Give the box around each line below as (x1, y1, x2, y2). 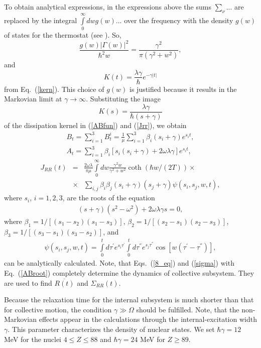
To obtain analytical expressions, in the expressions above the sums (4, 2, 211, 12)
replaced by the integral (4, 15, 77, 25)
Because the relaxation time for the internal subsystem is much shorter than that (4, 294, 254, 305)
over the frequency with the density (124, 15, 233, 25)
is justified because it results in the (129, 83, 237, 94)
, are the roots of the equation (62, 192, 155, 203)
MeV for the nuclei (4, 333, 61, 344)
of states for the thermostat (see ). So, (4, 29, 121, 40)
